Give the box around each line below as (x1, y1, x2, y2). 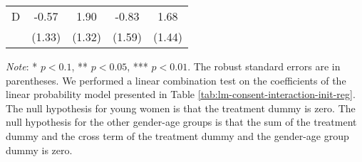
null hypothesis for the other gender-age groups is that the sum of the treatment (6, 114, 357, 129)
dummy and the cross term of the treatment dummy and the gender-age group (6, 128, 349, 143)
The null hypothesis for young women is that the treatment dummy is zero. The (6, 100, 356, 115)
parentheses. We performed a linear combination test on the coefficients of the (6, 72, 346, 87)
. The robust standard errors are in (187, 59, 341, 73)
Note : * (6, 59, 38, 73)
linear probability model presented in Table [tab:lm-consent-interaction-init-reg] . (6, 87, 356, 102)
